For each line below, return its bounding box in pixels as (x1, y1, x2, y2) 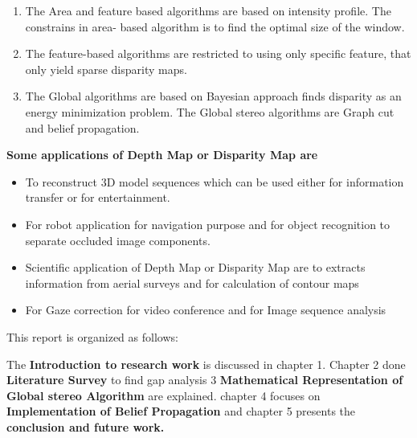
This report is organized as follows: (6, 328, 178, 345)
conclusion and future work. (6, 418, 165, 435)
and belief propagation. (25, 119, 140, 136)
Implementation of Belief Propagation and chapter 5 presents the (6, 403, 356, 420)
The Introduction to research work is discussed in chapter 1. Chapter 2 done (6, 355, 406, 372)
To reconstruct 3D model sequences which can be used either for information (25, 173, 404, 190)
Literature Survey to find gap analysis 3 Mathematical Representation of (6, 371, 403, 388)
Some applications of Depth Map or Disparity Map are (6, 146, 318, 163)
